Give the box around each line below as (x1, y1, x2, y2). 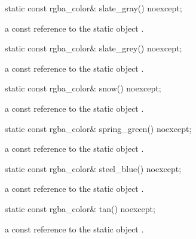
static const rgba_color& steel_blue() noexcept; (5, 162, 182, 174)
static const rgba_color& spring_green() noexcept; (5, 122, 192, 134)
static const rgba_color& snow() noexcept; (5, 82, 161, 94)
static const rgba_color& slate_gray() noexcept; (5, 2, 182, 14)
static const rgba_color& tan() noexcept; (5, 202, 155, 215)
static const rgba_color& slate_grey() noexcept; (5, 42, 182, 54)
